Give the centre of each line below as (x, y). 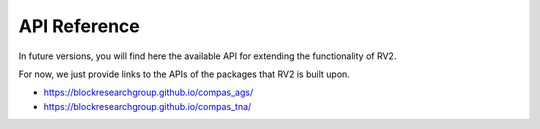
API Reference (79, 26)
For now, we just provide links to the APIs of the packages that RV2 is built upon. (184, 74)
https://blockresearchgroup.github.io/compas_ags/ (148, 92)
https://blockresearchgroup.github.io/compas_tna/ (147, 106)
